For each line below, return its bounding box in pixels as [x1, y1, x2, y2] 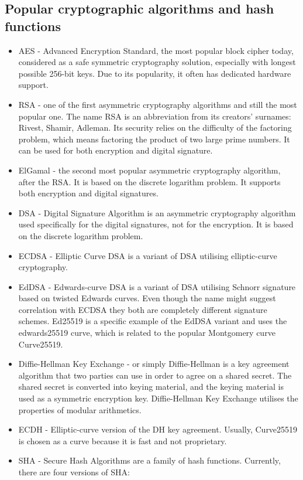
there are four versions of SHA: [18, 466, 130, 478]
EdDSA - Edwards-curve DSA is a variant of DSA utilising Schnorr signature [18, 280, 296, 292]
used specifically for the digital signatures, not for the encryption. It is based [18, 218, 294, 230]
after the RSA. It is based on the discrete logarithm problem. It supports [18, 175, 281, 188]
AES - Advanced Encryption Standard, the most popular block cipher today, [18, 44, 294, 56]
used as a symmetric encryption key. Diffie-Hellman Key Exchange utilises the [18, 392, 298, 404]
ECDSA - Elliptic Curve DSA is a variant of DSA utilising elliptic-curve [18, 249, 277, 261]
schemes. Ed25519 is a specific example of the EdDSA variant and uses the [18, 315, 287, 327]
